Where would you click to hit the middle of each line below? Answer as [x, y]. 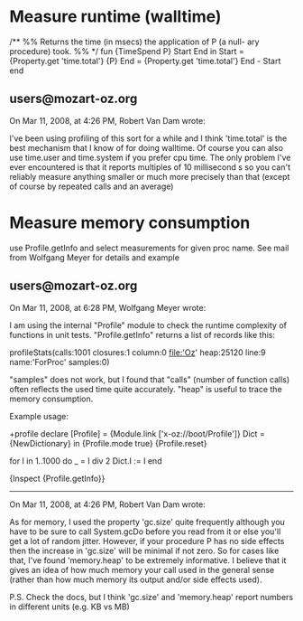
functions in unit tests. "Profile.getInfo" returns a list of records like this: [142, 334]
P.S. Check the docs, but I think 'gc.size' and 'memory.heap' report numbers [151, 597]
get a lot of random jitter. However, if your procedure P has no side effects [147, 541]
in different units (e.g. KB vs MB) [70, 607]
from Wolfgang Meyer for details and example [95, 257]
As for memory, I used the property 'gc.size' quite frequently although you [147, 522]
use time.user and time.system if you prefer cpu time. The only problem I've [150, 157]
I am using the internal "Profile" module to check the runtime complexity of [148, 325]
